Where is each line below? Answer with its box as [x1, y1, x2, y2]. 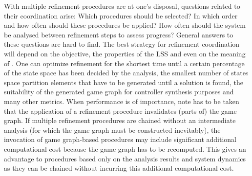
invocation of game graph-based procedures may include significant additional [4, 134, 236, 144]
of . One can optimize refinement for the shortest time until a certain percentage [4, 58, 245, 68]
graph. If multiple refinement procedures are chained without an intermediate [4, 115, 236, 125]
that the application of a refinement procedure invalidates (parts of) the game [4, 106, 237, 116]
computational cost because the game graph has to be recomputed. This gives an [4, 143, 246, 154]
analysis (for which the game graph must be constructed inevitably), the [4, 124, 221, 135]
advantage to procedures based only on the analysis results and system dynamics [4, 153, 246, 163]
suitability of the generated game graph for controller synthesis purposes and [4, 87, 234, 97]
